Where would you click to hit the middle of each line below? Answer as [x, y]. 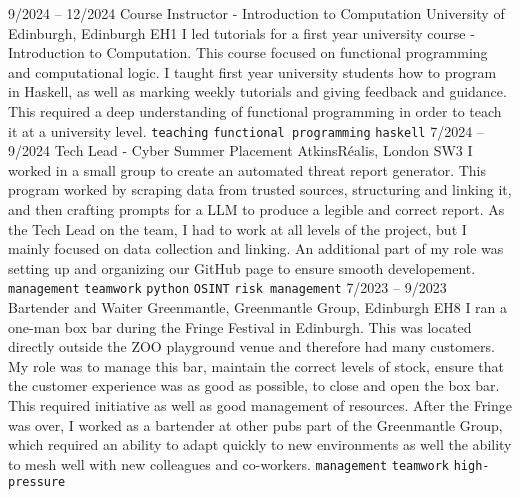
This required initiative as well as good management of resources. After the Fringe [260, 405]
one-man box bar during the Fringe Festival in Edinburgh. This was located [240, 326]
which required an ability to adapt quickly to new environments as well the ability [260, 444]
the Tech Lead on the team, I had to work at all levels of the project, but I [237, 228]
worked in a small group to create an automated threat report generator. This [247, 169]
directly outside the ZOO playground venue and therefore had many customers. [251, 346]
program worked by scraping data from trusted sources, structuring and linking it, [260, 189]
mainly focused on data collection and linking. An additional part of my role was [256, 248]
